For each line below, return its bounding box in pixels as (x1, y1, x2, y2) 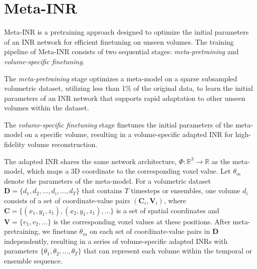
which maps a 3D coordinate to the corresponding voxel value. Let (27, 166, 231, 176)
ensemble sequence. (4, 255, 63, 265)
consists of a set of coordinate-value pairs (4, 195, 130, 206)
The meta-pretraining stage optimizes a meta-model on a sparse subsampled (4, 73, 237, 83)
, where (164, 195, 186, 206)
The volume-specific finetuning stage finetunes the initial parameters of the (4, 119, 233, 129)
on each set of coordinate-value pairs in (90, 226, 210, 236)
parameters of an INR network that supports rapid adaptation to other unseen (4, 92, 245, 103)
